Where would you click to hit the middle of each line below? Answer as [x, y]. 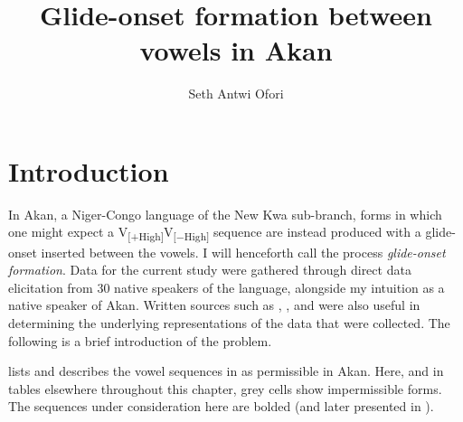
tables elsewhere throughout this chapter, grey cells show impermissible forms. [225, 388]
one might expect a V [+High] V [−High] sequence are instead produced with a [215, 233]
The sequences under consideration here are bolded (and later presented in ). [221, 406]
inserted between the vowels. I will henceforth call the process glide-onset [243, 252]
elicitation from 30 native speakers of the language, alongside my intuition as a [227, 287]
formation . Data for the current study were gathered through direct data [210, 270]
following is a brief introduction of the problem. [140, 340]
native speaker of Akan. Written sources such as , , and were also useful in [214, 305]
